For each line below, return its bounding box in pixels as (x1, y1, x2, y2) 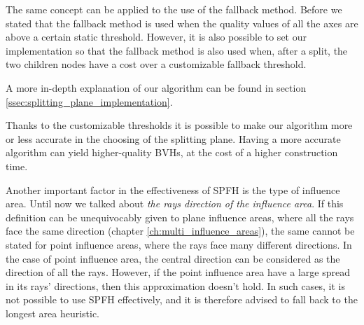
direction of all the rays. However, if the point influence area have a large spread (6, 265, 350, 279)
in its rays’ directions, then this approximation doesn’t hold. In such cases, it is (6, 278, 345, 293)
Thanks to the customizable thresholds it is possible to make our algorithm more (6, 118, 353, 132)
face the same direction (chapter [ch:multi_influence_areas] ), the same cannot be (6, 223, 355, 238)
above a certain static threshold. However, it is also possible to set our (6, 29, 307, 44)
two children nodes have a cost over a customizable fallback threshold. (6, 57, 307, 71)
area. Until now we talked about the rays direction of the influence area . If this (6, 196, 344, 211)
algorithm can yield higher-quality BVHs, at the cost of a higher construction (6, 145, 338, 160)
